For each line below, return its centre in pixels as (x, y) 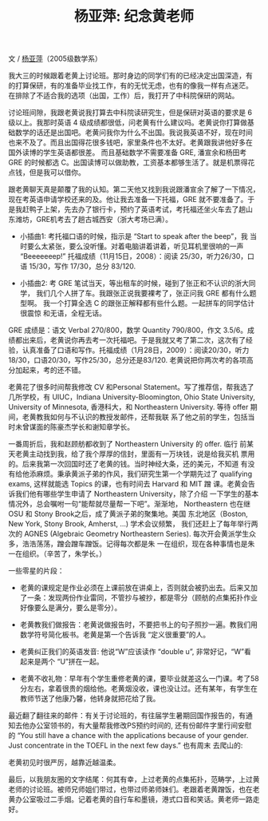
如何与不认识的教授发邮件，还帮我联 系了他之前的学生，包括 (149, 417)
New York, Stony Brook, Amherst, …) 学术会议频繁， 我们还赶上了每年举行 (130, 524)
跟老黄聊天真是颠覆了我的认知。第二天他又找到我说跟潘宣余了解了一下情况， (134, 189)
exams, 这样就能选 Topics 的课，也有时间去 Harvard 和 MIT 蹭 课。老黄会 (128, 484)
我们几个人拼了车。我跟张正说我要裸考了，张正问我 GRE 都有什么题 (146, 293)
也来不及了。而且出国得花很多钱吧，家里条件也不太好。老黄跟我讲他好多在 (130, 143)
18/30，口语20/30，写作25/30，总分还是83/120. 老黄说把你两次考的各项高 (131, 360)
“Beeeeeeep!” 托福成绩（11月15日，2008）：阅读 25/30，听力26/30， (134, 256)
